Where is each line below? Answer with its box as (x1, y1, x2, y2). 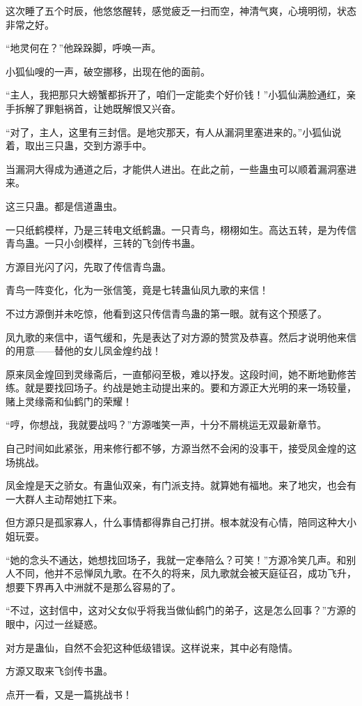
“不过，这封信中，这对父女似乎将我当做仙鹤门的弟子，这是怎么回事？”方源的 (6, 603, 356, 617)
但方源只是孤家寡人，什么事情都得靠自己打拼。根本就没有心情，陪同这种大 (6, 515, 347, 529)
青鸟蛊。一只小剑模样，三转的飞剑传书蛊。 (6, 236, 200, 250)
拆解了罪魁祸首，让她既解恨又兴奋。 (15, 100, 181, 115)
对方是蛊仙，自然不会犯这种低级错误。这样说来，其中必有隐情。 (6, 640, 298, 654)
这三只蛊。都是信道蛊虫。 (6, 198, 123, 213)
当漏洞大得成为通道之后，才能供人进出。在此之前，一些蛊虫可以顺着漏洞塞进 (6, 161, 356, 176)
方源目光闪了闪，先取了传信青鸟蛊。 (6, 259, 171, 273)
